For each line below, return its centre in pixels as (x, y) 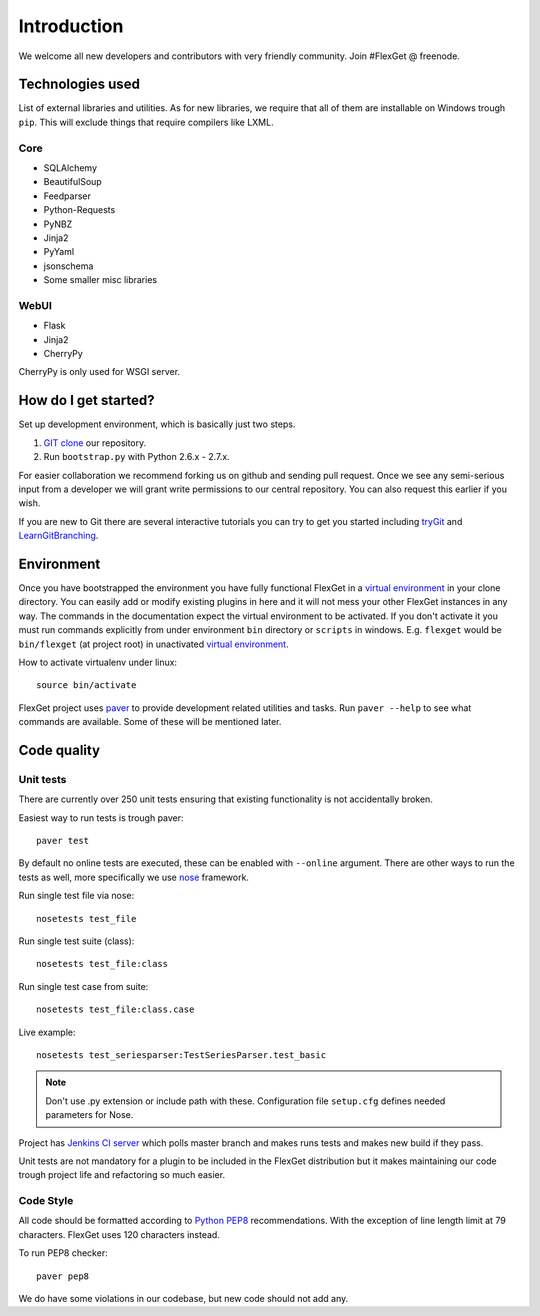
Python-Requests (79, 210)
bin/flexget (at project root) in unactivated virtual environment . (153, 644)
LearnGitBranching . (58, 536)
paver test (63, 841)
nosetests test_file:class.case (115, 1009)
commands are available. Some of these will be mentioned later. (150, 722)
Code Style (46, 1201)
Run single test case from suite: (83, 986)
